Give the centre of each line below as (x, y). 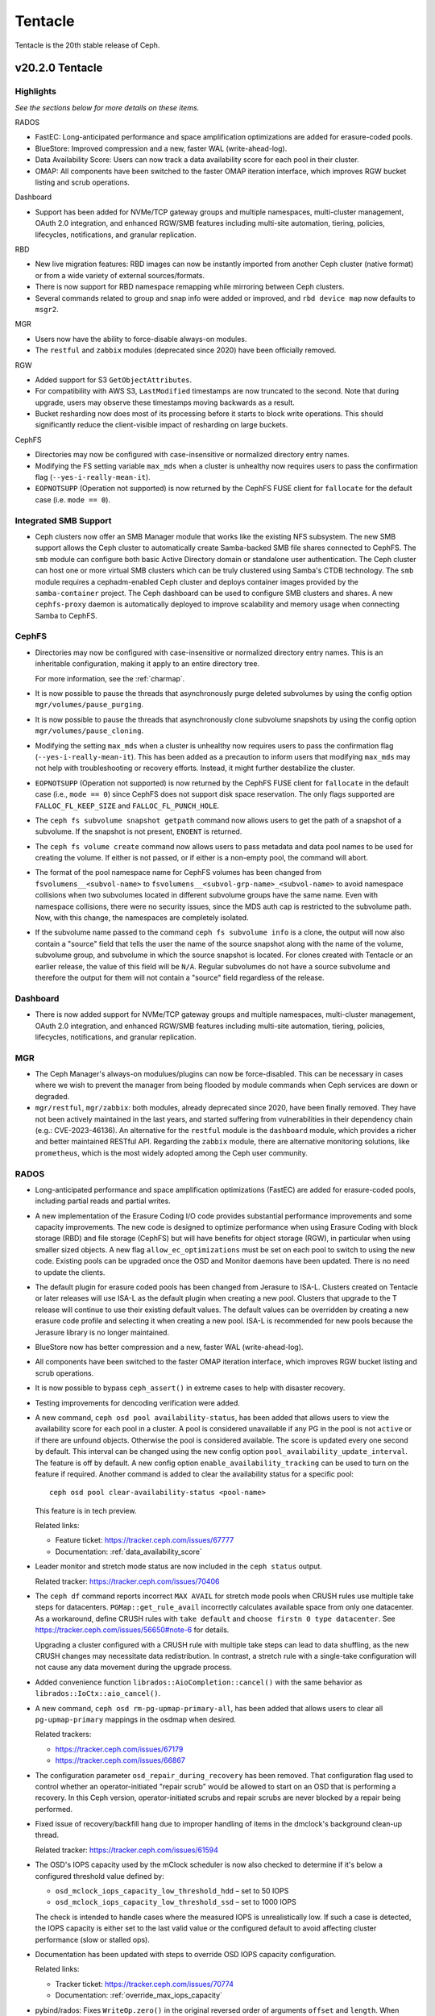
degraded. (52, 1096)
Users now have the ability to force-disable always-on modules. (141, 339)
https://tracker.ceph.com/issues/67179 (119, 1749)
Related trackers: (63, 1735)
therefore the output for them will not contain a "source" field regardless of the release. (180, 977)
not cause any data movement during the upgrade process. (134, 1667)
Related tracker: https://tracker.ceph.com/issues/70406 (127, 1581)
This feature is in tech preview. (86, 1510)
